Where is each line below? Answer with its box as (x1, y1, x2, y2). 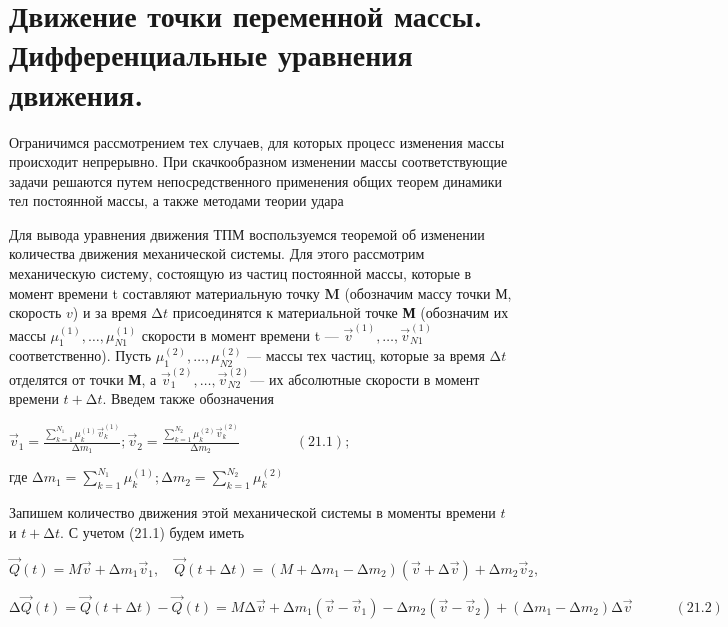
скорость (9, 302, 62, 323)
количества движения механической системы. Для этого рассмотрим (9, 243, 425, 264)
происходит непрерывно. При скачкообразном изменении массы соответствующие (9, 151, 508, 172)
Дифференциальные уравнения (9, 34, 413, 75)
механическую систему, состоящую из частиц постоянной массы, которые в (9, 263, 472, 284)
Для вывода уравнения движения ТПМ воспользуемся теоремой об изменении (9, 223, 485, 244)
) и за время (72, 302, 147, 323)
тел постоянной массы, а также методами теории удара (9, 190, 344, 211)
